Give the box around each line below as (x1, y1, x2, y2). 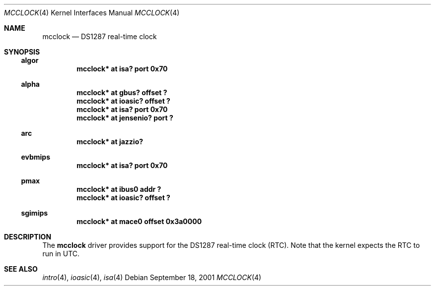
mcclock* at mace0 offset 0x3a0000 (76, 217, 202, 226)
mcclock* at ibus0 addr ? (76, 185, 161, 193)
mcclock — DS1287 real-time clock (42, 32, 157, 41)
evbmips (21, 153, 50, 161)
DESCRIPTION (4, 232, 52, 241)
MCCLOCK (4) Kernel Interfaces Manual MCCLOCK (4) (4, 8, 180, 17)
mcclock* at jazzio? (76, 137, 144, 146)
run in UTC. (42, 249, 80, 258)
